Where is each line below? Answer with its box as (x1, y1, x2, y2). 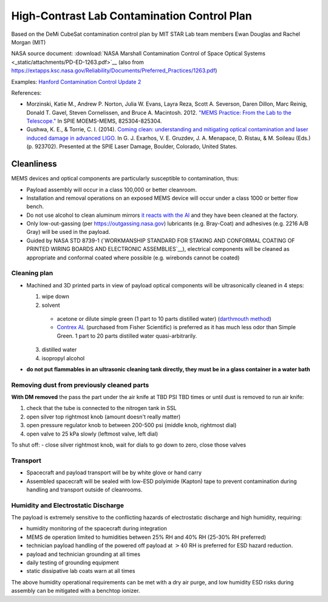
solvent (41, 301, 60, 309)
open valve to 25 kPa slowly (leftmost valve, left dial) (26, 430, 159, 437)
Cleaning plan (11, 269, 53, 278)
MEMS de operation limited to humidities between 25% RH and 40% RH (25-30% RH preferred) (26, 533, 267, 541)
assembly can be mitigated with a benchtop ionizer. (11, 587, 140, 595)
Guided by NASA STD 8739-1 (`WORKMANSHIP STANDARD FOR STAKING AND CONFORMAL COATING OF (26, 237, 295, 244)
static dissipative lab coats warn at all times (26, 567, 135, 575)
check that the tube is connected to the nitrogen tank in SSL (26, 405, 177, 412)
